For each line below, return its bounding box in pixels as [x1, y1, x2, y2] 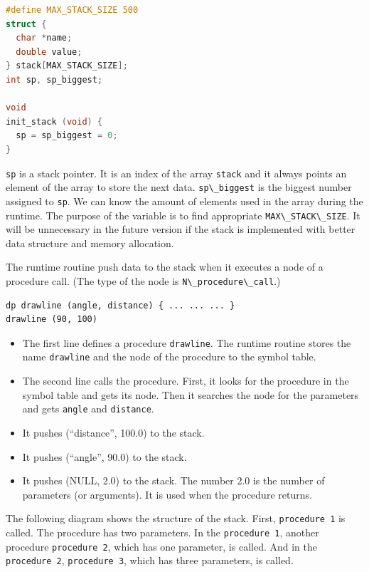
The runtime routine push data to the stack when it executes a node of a [6, 259, 323, 274]
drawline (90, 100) [6, 314, 97, 325]
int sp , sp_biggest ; [6, 74, 103, 85]
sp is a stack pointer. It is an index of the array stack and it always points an [6, 165, 347, 180]
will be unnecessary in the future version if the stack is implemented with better [6, 222, 355, 236]
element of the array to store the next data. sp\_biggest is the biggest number [6, 180, 352, 194]
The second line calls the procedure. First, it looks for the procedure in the [22, 373, 349, 388]
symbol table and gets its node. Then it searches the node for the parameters [22, 387, 359, 402]
